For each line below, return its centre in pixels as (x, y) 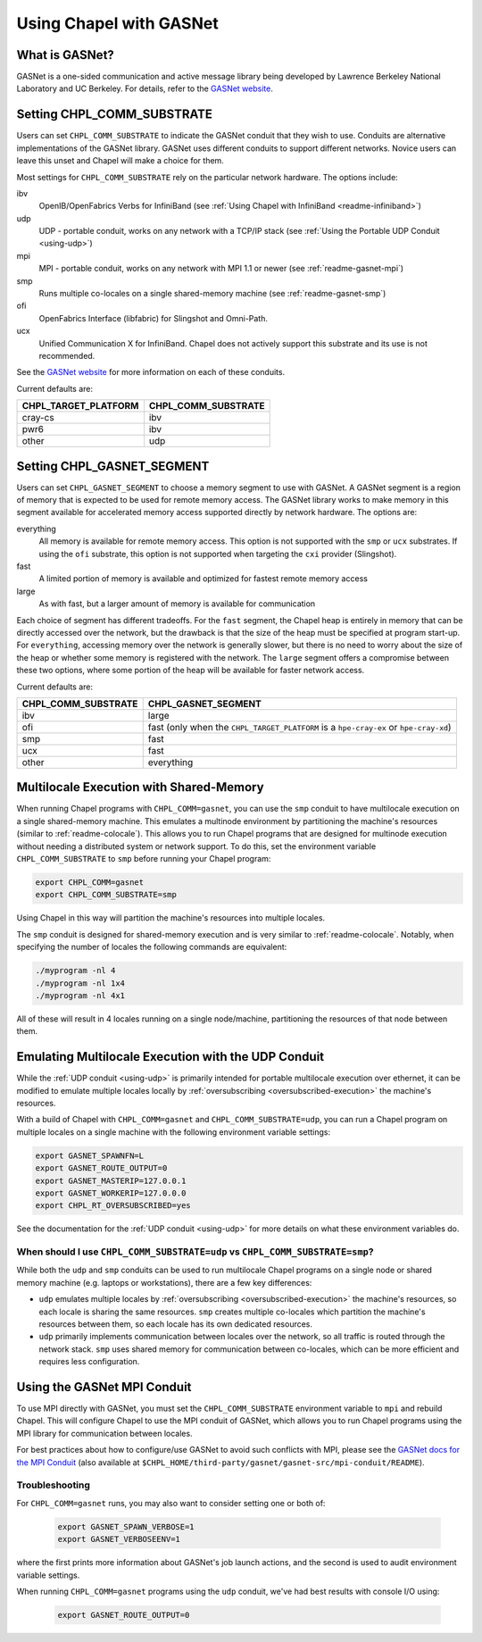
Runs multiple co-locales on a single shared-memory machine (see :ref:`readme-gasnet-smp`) (212, 294)
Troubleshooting (54, 1485)
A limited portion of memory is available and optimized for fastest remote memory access (203, 579)
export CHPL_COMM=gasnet (90, 883)
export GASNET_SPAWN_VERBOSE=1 (126, 1526)
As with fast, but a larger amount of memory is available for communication (177, 604)
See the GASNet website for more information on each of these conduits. (151, 372)
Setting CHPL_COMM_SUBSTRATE (115, 115)
